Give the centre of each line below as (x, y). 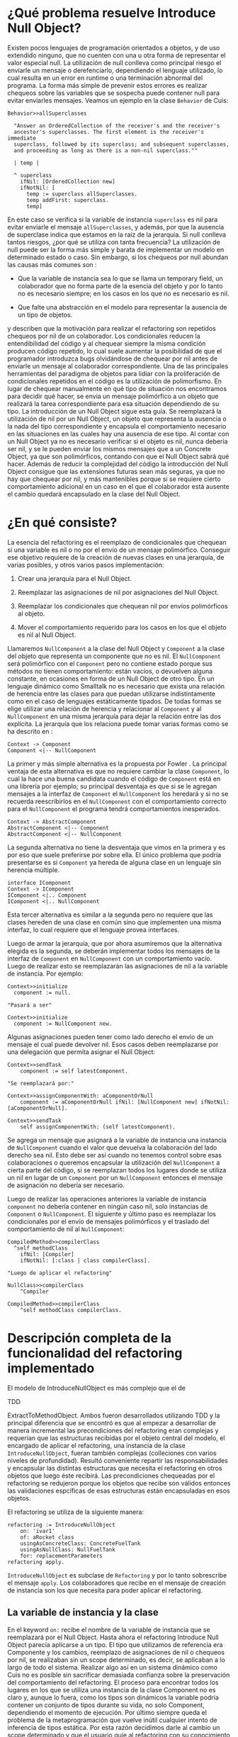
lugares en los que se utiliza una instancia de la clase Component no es (112, 1690)
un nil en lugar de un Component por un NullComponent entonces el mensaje (115, 1177)
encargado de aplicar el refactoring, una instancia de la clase (96, 1445)
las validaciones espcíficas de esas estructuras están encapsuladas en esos (119, 1490)
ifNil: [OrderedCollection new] (68, 181)
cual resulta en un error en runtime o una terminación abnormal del (105, 78)
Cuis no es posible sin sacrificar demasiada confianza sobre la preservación (119, 1675)
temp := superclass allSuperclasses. (82, 194)
